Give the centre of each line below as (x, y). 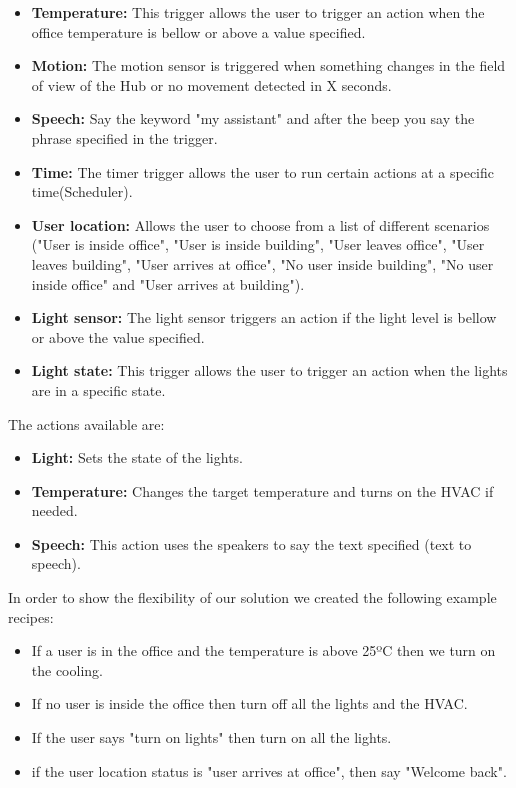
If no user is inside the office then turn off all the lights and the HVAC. (249, 703)
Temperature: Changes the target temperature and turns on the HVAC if (262, 490)
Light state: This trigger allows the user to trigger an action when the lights (269, 370)
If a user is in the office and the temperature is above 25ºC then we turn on (263, 650)
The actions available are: (86, 423)
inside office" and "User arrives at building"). (168, 283)
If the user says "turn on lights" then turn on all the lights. (211, 737)
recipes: (31, 616)
